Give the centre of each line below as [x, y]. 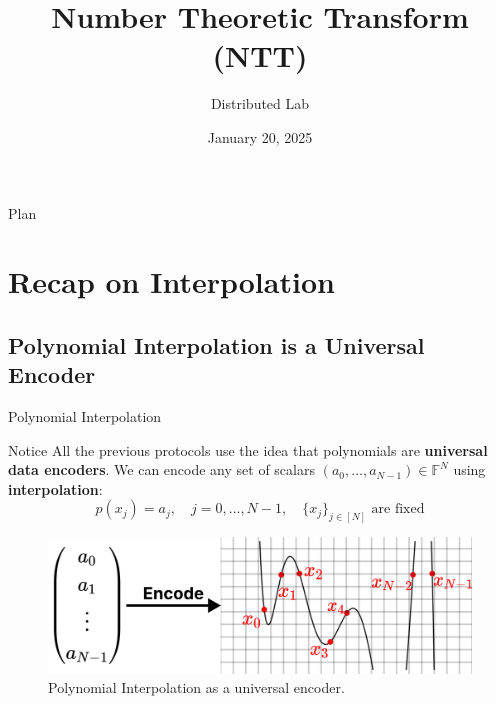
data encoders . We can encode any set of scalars [161, 469]
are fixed [398, 509]
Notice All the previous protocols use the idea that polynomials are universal [248, 449]
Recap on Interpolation [171, 281]
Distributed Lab [260, 103]
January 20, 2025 [260, 136]
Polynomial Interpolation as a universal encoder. [196, 687]
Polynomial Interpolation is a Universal [216, 344]
